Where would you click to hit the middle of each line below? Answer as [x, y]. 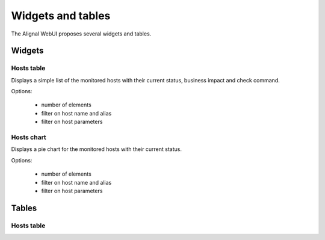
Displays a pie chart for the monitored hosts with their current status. [96, 149]
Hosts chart [29, 137]
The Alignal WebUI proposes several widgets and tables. [81, 34]
